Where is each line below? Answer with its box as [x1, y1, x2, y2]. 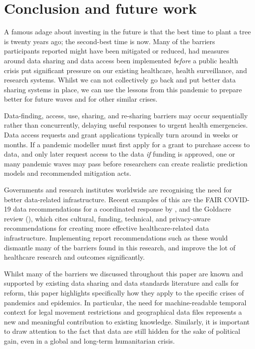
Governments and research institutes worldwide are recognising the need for [4, 185, 232, 195]
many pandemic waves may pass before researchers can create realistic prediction [4, 158, 248, 168]
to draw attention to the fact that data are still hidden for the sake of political [4, 326, 240, 336]
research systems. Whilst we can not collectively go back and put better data [4, 75, 236, 85]
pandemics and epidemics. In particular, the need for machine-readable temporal [4, 297, 247, 307]
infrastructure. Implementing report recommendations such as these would [4, 233, 228, 242]
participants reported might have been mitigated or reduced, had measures [4, 46, 229, 56]
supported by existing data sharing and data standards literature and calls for [4, 278, 239, 288]
